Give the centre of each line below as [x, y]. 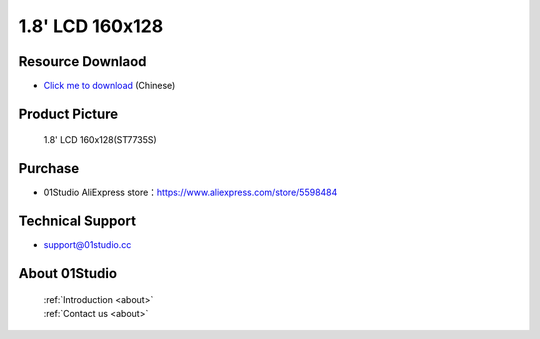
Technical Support [77, 221]
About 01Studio [68, 273]
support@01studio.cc [87, 245]
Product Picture [68, 113]
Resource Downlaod [82, 61]
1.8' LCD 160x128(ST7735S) [100, 140]
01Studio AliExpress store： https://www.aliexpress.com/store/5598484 [190, 192]
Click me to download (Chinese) [109, 86]
